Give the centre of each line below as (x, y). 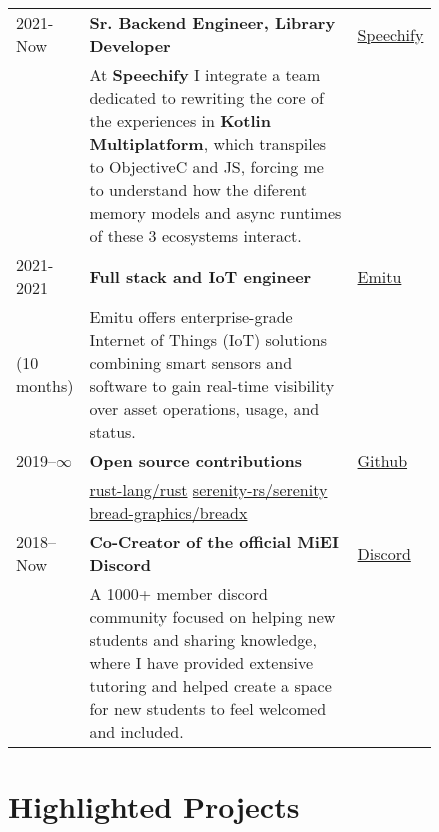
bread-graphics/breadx (168, 512)
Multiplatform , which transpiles (208, 143)
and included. (136, 731)
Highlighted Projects (154, 806)
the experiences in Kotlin (180, 120)
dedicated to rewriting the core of (206, 97)
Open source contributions (196, 460)
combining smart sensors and (191, 362)
